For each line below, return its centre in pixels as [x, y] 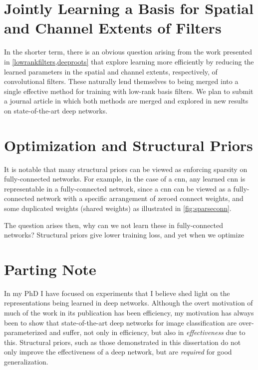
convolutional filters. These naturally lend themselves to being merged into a [121, 81]
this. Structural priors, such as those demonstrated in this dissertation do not [123, 342]
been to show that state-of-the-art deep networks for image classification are [120, 322]
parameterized [26, 332]
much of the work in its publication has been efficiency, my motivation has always [129, 313]
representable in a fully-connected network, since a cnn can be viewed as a [118, 188]
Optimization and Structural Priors [129, 145]
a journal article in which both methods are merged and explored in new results [126, 101]
